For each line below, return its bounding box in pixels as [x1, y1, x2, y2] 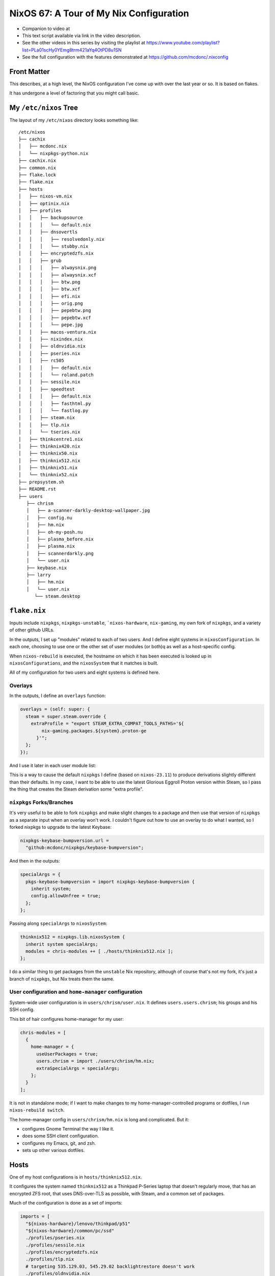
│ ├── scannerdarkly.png [26, 550, 94, 556]
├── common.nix [18, 165, 57, 170]
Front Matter [9, 67, 50, 76]
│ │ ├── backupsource [18, 215, 84, 220]
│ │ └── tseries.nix [18, 429, 80, 435]
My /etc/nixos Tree [9, 104, 78, 112]
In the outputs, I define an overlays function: [9, 693, 106, 699]
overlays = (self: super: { [20, 706, 90, 712]
